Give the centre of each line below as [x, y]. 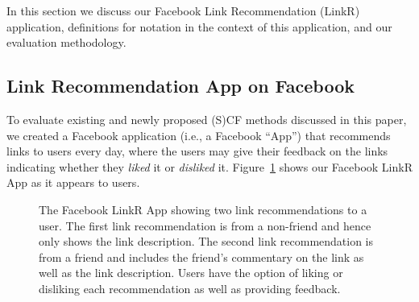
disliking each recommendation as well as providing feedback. [190, 288]
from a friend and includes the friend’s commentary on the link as [201, 256]
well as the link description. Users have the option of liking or [191, 273]
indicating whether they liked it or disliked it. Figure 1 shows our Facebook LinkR [209, 166]
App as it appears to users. [73, 182]
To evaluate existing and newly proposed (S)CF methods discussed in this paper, [207, 119]
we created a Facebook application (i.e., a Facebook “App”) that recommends [199, 135]
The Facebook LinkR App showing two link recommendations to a [203, 209]
